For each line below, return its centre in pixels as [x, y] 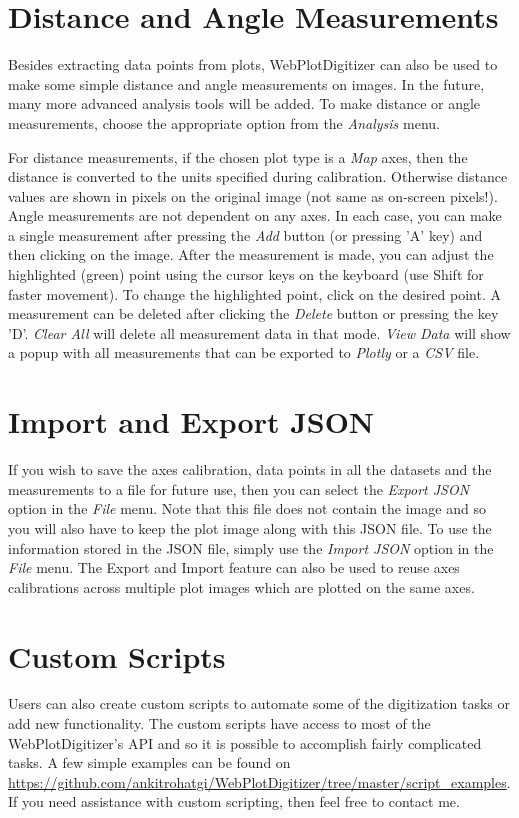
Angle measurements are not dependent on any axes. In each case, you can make [255, 215]
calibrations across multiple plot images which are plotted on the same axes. [241, 586]
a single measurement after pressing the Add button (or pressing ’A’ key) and [245, 234]
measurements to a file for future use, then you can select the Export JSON [239, 488]
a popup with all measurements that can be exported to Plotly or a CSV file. [244, 352]
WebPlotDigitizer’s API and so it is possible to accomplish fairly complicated [245, 742]
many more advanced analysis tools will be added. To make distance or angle [244, 103]
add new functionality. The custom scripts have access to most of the [219, 723]
